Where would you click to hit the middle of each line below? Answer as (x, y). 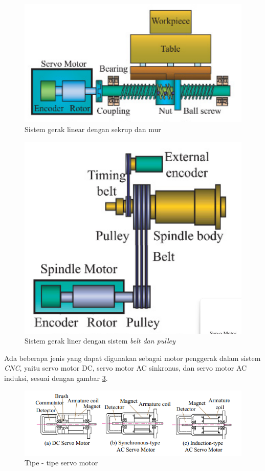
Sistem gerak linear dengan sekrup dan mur (93, 129)
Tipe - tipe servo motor (61, 463)
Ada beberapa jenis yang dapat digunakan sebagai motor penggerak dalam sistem (132, 358)
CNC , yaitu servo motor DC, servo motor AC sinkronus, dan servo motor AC (126, 368)
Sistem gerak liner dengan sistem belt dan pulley (100, 341)
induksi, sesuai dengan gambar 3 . (56, 378)
